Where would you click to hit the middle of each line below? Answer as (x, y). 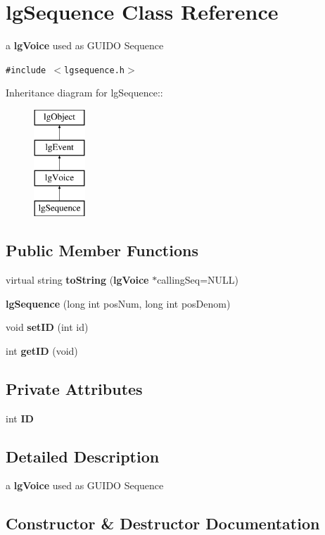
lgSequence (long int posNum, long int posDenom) (118, 303)
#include (26, 70)
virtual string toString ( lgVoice (77, 279)
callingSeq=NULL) (198, 279)
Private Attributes (74, 388)
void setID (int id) (47, 327)
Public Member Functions (102, 250)
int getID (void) (42, 350)
